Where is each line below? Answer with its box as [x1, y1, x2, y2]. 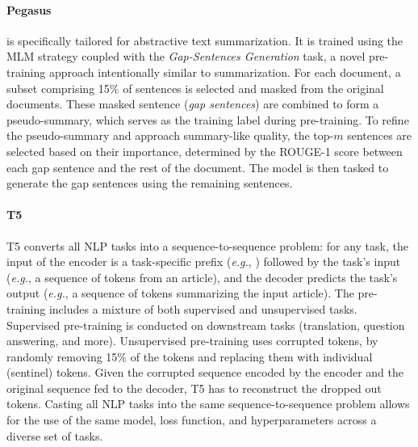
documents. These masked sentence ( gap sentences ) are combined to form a [6, 95, 379, 112]
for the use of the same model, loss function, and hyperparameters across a [6, 411, 377, 428]
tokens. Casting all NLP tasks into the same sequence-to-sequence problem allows [6, 395, 410, 412]
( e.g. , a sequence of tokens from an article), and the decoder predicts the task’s [6, 268, 398, 285]
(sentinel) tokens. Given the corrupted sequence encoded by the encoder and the [6, 364, 403, 381]
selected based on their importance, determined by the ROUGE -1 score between [6, 142, 403, 159]
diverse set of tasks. [6, 427, 103, 444]
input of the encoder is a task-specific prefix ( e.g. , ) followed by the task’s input [6, 253, 401, 270]
